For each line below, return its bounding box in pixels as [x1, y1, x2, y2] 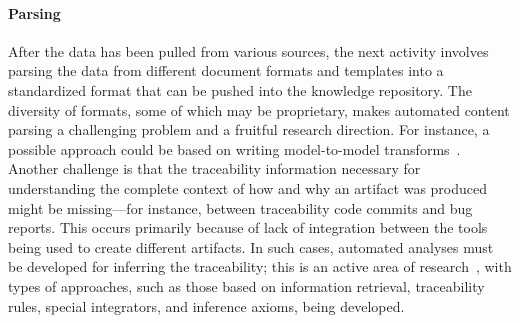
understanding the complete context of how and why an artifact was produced [8, 177, 488, 198]
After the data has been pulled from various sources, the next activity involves [8, 40, 489, 61]
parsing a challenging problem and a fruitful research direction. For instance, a [8, 119, 490, 140]
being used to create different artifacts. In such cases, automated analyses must [8, 236, 494, 257]
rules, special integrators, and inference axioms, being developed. [8, 295, 405, 316]
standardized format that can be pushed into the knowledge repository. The [8, 79, 472, 100]
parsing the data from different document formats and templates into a [8, 60, 444, 81]
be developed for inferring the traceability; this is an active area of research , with [8, 256, 512, 277]
